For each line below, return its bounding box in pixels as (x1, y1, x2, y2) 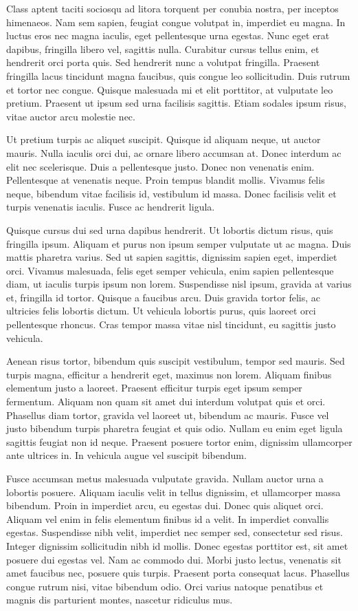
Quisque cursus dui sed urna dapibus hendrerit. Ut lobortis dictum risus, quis (6, 222, 333, 237)
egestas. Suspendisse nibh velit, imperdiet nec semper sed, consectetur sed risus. (6, 525, 343, 539)
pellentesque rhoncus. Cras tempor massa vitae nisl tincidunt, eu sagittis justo (6, 317, 336, 332)
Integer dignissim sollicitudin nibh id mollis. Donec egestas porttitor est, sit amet (6, 538, 348, 553)
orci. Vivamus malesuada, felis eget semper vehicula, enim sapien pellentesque (6, 263, 334, 277)
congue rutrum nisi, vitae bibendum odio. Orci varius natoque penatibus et (6, 579, 324, 593)
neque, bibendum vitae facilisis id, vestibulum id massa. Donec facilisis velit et (6, 186, 337, 200)
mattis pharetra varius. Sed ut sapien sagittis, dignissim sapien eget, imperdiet (6, 250, 337, 264)
